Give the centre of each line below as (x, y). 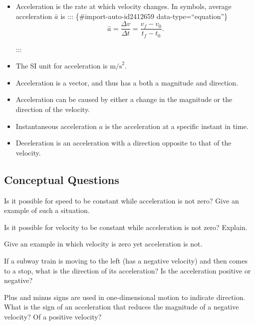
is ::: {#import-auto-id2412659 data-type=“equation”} (144, 16)
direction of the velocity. (53, 109)
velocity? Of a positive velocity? (53, 316)
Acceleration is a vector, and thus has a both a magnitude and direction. (127, 82)
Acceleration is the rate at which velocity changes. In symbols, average (124, 6)
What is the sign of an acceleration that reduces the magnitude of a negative (122, 307)
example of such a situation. (47, 210)
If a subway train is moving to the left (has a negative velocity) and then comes (126, 261)
